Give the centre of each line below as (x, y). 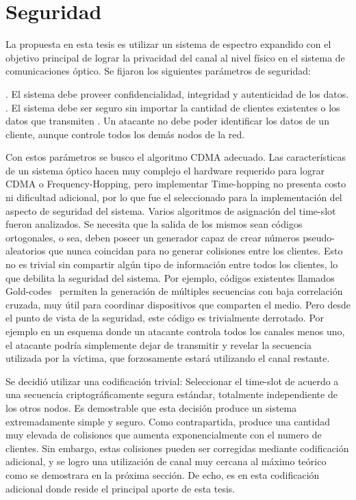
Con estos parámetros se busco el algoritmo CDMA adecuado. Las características (176, 157)
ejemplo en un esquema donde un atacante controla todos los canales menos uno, (175, 331)
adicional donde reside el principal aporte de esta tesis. (120, 488)
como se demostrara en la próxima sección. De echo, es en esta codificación (163, 474)
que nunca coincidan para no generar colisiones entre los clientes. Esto (196, 251)
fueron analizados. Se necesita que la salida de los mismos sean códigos (154, 224)
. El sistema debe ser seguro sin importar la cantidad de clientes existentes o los (173, 107)
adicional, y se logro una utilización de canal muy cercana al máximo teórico (166, 461)
